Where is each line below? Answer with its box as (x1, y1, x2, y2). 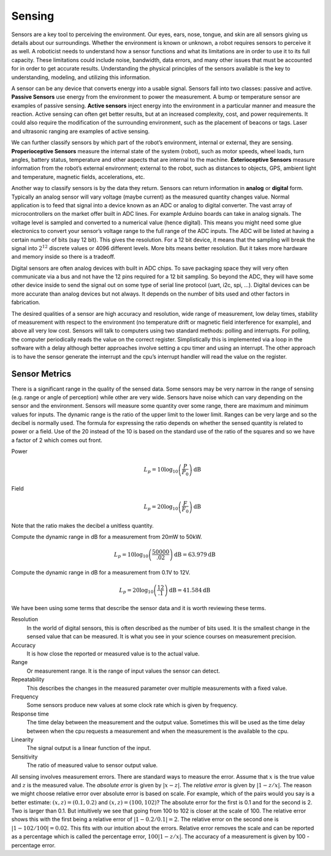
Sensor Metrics (11, 369, 72, 380)
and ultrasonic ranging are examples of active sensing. (11, 128, 150, 135)
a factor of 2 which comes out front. (11, 436, 102, 444)
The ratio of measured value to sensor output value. (26, 762, 158, 769)
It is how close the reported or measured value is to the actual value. (26, 650, 200, 657)
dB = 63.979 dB (173, 551, 216, 558)
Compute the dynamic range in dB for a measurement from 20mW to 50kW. (11, 533, 202, 541)
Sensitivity (11, 753, 38, 760)
